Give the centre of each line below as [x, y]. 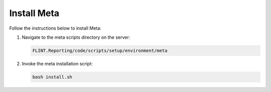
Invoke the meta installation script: [57, 63]
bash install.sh [52, 77]
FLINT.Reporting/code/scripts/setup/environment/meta [100, 51]
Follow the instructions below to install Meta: [55, 28]
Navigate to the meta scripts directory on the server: [76, 37]
